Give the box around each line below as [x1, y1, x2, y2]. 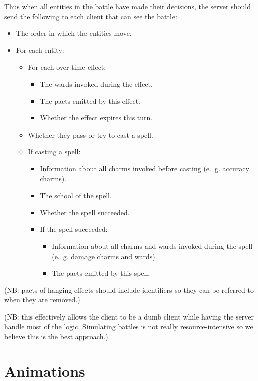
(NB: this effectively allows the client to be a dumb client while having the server [4, 311, 254, 322]
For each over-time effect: [28, 61, 106, 72]
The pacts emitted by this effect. [40, 95, 141, 106]
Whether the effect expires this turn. [40, 112, 153, 123]
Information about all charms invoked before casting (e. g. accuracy [40, 163, 249, 173]
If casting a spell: [28, 146, 81, 157]
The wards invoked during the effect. [40, 78, 153, 89]
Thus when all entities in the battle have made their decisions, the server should [4, 1, 251, 11]
